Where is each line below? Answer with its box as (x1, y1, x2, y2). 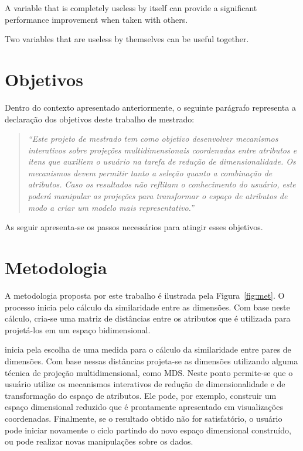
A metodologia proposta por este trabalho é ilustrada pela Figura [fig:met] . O (5, 289, 285, 301)
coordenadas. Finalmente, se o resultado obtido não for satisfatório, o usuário (5, 412, 282, 424)
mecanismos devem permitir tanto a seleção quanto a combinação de (28, 166, 273, 179)
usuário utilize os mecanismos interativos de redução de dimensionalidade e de (5, 378, 285, 390)
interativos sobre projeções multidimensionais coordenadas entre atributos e (28, 143, 297, 156)
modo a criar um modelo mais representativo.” (28, 201, 194, 213)
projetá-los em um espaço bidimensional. (5, 323, 151, 336)
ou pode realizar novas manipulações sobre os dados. (5, 435, 193, 447)
